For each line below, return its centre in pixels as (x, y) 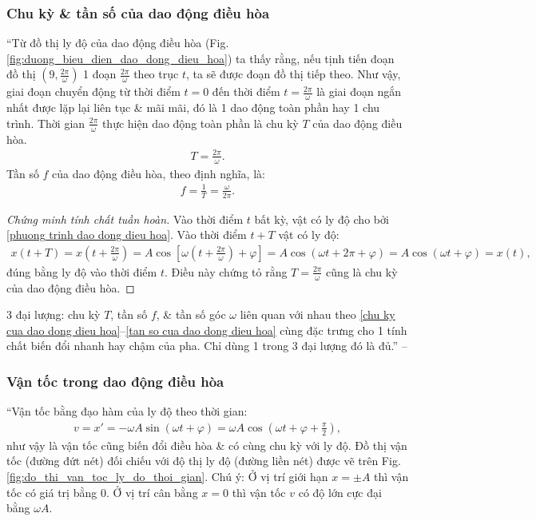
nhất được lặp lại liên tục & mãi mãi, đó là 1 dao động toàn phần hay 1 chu (193, 107)
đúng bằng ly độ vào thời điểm (82, 271)
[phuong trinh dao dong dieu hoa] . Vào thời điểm (127, 235)
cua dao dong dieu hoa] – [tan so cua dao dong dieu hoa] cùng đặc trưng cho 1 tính (207, 330)
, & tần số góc (191, 314)
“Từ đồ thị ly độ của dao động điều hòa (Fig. (118, 43)
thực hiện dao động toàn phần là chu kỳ (200, 123)
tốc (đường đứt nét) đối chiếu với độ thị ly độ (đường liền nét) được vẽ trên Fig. (204, 461)
